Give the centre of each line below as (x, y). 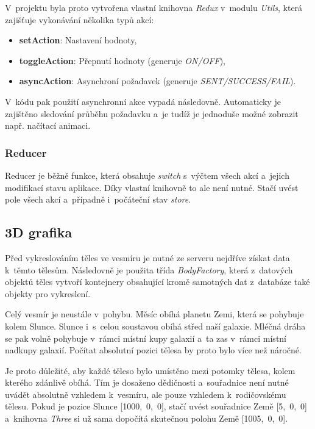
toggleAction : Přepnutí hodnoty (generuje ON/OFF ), (122, 60)
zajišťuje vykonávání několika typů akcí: (80, 19)
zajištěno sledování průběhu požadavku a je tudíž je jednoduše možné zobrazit (152, 113)
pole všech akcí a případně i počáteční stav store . (98, 199)
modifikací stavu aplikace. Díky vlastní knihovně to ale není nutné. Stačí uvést (152, 187)
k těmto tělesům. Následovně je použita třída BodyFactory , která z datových (149, 269)
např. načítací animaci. (48, 125)
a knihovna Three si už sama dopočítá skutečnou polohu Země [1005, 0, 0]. (147, 418)
